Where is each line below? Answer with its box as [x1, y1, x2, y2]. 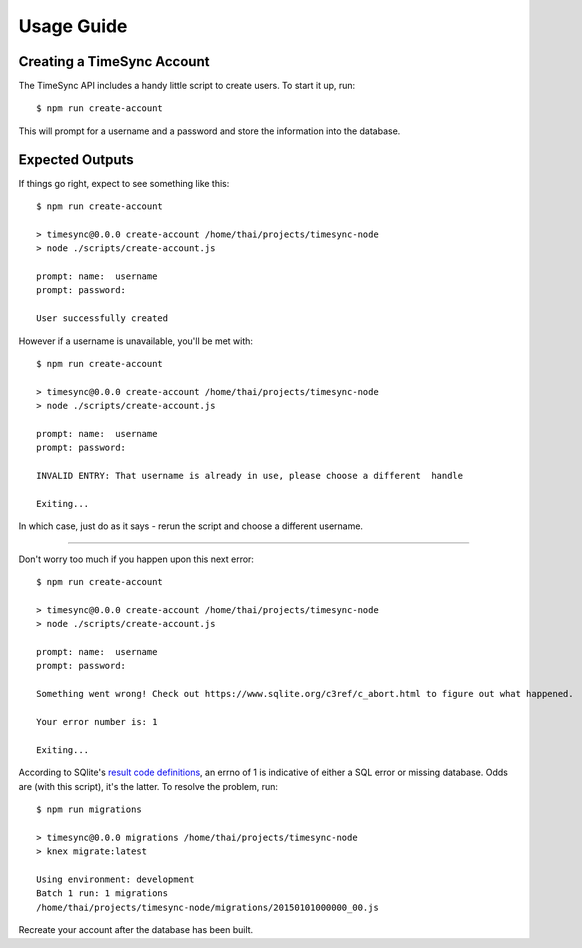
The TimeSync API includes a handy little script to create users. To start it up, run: [18, 80, 356, 92]
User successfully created [36, 313, 169, 324]
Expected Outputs [18, 151, 134, 168]
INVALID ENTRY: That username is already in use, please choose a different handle [36, 470, 464, 482]
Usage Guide [18, 15, 128, 37]
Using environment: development [36, 873, 195, 885]
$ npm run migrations [36, 803, 142, 815]
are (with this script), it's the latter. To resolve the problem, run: [18, 780, 279, 792]
